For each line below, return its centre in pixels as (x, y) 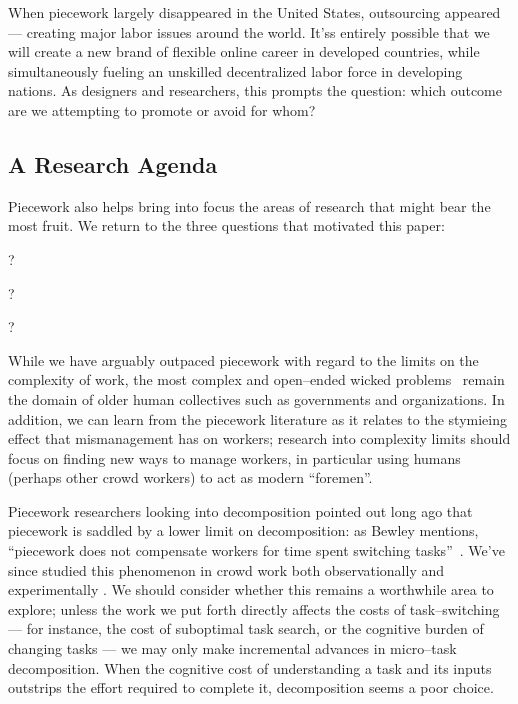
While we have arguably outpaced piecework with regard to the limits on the (243, 359)
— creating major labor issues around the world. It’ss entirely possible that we (249, 31)
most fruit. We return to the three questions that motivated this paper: (226, 225)
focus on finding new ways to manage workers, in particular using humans (234, 457)
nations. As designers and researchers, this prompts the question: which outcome (255, 90)
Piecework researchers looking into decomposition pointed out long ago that (240, 510)
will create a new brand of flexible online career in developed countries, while (244, 51)
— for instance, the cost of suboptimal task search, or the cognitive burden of (246, 628)
